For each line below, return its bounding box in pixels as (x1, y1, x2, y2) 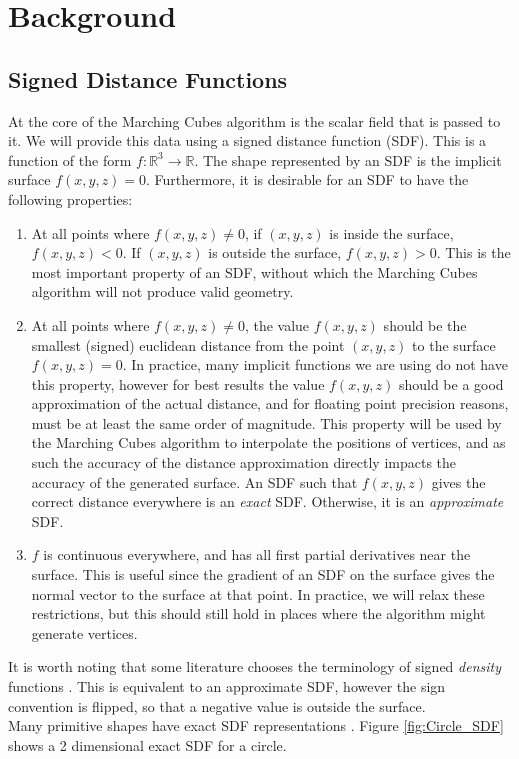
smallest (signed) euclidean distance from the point (31, 334, 345, 355)
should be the (383, 314, 467, 335)
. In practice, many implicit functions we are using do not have (122, 354, 508, 375)
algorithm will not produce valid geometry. (31, 281, 294, 302)
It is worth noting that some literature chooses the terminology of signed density (8, 656, 502, 677)
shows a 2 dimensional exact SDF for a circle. (8, 734, 287, 755)
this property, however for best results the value (31, 373, 325, 394)
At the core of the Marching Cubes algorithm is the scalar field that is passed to (8, 110, 501, 131)
